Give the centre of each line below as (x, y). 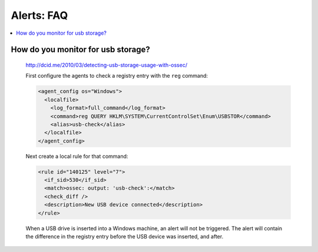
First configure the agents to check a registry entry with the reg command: (117, 76)
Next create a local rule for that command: (77, 156)
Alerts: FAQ (39, 15)
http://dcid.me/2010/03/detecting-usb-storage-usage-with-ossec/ (107, 65)
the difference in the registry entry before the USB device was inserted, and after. (125, 236)
